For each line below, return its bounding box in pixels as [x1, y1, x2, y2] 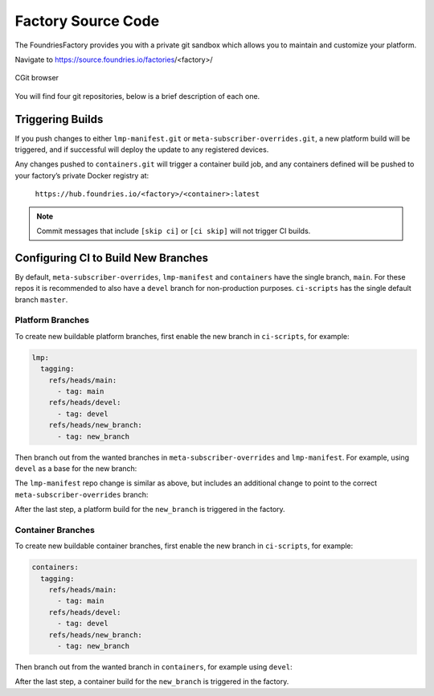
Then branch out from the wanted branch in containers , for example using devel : [14, 661, 293, 671]
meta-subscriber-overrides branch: [14, 489, 149, 499]
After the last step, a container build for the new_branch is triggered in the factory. [14, 677, 289, 686]
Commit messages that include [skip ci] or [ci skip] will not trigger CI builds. [36, 226, 311, 235]
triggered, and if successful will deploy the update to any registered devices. [14, 145, 269, 154]
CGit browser [14, 73, 59, 83]
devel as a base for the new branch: [14, 463, 137, 473]
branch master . [14, 294, 68, 305]
